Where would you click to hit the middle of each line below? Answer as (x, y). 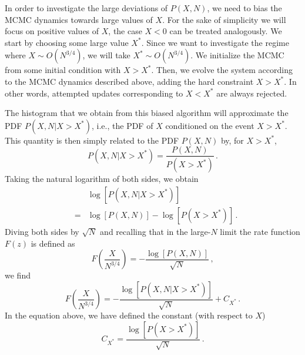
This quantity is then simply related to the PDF (92, 140)
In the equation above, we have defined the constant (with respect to (129, 315)
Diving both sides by (42, 231)
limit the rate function (260, 231)
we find (18, 275)
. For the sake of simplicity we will (224, 19)
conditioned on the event (210, 125)
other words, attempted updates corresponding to (94, 93)
